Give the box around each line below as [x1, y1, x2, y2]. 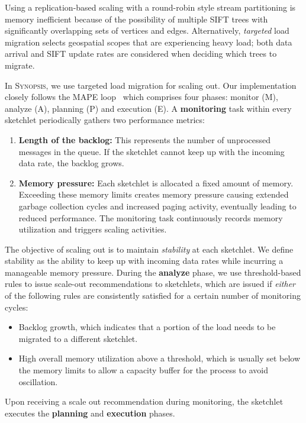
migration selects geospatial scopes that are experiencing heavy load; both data [5, 35, 292, 48]
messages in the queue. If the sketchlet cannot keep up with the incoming [18, 145, 285, 157]
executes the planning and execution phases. [5, 406, 175, 419]
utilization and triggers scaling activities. [18, 223, 167, 235]
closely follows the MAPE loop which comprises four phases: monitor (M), [5, 91, 278, 103]
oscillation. [18, 375, 58, 388]
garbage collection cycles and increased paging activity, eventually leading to [18, 199, 297, 212]
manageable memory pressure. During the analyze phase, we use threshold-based [5, 266, 301, 278]
